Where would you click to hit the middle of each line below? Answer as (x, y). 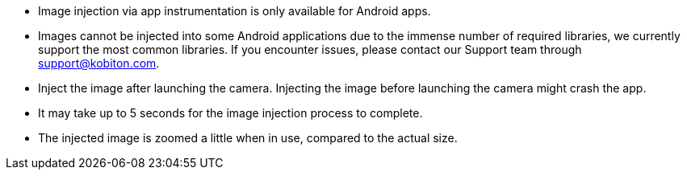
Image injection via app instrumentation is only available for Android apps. (235, 11)
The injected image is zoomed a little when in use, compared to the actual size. (248, 138)
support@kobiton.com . (99, 63)
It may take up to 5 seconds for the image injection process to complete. (230, 113)
